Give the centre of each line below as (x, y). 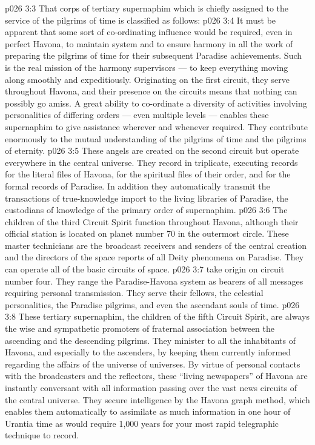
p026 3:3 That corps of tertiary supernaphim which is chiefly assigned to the (147, 8)
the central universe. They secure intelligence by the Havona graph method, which (157, 399)
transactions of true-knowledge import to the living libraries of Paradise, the (147, 198)
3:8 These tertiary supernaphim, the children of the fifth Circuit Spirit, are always (157, 316)
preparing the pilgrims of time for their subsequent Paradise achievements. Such (154, 55)
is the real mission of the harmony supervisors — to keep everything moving (147, 67)
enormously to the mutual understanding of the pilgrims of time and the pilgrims (156, 138)
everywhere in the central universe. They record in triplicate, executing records (151, 162)
